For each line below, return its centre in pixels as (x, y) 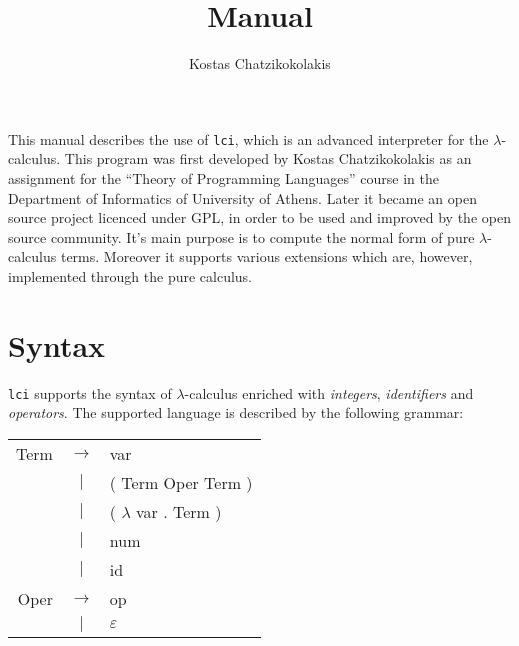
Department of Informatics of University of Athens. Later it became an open (242, 197)
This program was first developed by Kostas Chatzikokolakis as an (268, 158)
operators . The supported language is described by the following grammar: (236, 412)
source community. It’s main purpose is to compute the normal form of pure (241, 236)
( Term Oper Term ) (181, 482)
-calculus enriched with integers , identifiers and (329, 392)
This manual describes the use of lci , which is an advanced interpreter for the (248, 138)
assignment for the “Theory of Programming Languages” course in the (223, 177)
